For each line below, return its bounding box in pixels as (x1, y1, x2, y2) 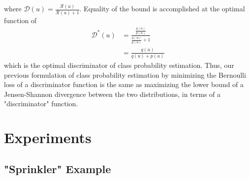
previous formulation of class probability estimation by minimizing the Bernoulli (4, 69, 246, 80)
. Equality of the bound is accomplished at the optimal (79, 3, 245, 14)
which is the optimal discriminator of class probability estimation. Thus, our (4, 60, 234, 70)
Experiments (4, 127, 92, 148)
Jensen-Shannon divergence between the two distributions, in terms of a (4, 89, 221, 99)
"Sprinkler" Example (4, 161, 111, 176)
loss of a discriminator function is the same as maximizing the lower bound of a (4, 79, 244, 89)
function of (4, 15, 37, 25)
